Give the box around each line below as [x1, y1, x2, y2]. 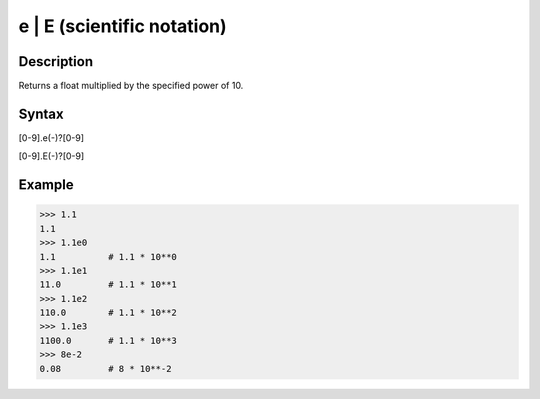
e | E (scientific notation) [18, 15, 227, 37]
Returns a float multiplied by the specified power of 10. [18, 80, 244, 92]
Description [18, 53, 94, 70]
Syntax [18, 105, 64, 122]
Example [18, 176, 74, 194]
